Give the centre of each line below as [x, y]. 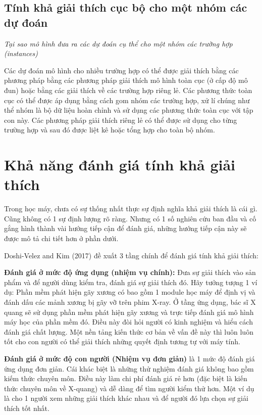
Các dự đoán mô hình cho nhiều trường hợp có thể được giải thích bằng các [121, 70]
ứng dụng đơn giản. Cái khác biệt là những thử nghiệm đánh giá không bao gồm [129, 368]
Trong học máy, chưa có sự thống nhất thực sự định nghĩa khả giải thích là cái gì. [131, 209]
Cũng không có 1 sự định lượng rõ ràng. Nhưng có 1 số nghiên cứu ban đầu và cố [130, 218]
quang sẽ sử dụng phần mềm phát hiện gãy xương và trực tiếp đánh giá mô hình [129, 312]
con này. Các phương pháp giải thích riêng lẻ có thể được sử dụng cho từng [121, 120]
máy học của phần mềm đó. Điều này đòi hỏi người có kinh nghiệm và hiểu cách [128, 322]
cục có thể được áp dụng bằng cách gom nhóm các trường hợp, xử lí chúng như [127, 100]
